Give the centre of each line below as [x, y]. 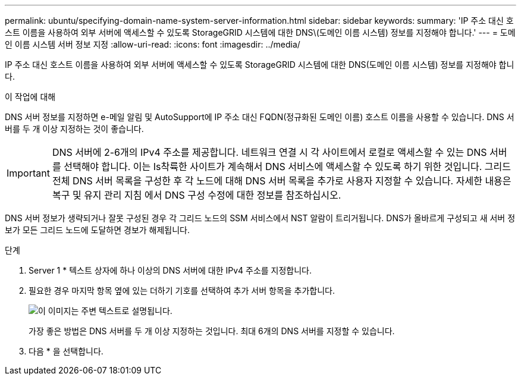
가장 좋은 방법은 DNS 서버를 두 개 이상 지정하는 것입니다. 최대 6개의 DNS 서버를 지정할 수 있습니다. [212, 331]
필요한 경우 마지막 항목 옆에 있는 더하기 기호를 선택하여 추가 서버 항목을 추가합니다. [182, 291]
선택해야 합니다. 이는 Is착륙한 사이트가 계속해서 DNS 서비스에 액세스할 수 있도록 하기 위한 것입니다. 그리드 [287, 167]
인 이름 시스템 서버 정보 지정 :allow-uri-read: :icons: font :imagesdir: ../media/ [153, 44]
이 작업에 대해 [30, 97]
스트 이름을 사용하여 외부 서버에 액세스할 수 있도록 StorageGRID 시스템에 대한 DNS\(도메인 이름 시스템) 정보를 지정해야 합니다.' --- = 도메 [260, 32]
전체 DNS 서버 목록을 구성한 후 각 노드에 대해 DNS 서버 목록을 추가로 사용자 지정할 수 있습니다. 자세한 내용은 [282, 181]
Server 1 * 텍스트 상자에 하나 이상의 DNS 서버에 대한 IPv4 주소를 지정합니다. [170, 270]
